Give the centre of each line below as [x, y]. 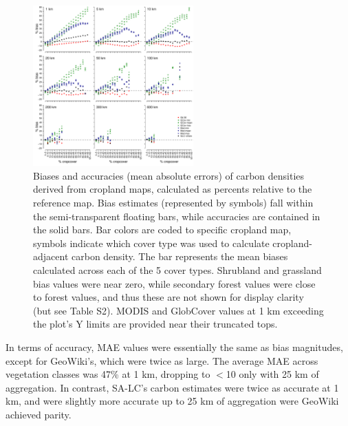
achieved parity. [39, 414]
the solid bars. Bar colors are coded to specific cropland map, [162, 230]
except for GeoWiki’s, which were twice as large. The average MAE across [162, 360]
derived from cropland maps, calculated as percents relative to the [173, 189]
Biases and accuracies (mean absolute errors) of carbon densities [169, 175]
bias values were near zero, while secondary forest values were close [174, 283]
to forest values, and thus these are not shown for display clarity [168, 297]
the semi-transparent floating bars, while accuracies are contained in [177, 216]
